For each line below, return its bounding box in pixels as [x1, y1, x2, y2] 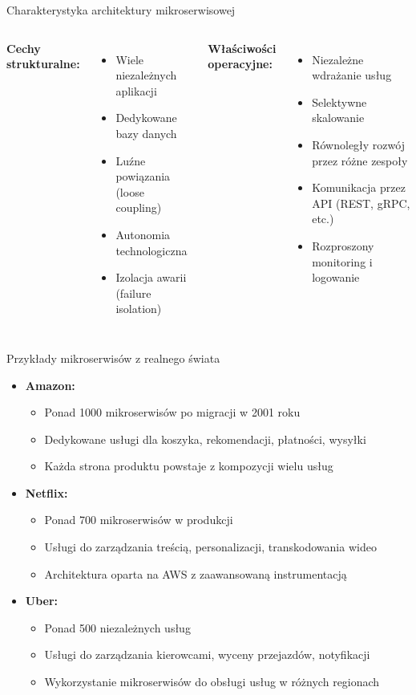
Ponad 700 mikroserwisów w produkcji [44, 511, 233, 528]
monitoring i [312, 253, 373, 270]
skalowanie [312, 109, 365, 126]
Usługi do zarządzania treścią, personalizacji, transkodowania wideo [44, 539, 377, 555]
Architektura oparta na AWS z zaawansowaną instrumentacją [44, 565, 347, 582]
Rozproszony [312, 237, 374, 254]
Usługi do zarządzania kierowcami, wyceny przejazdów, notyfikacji [44, 646, 370, 663]
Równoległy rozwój [312, 136, 405, 152]
